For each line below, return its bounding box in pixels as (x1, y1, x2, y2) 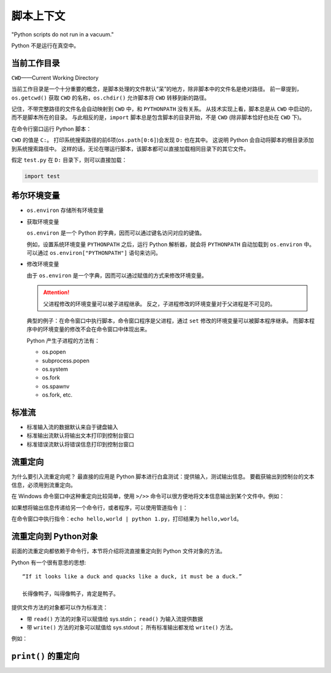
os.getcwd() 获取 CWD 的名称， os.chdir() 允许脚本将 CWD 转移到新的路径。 (11, 94, 210, 101)
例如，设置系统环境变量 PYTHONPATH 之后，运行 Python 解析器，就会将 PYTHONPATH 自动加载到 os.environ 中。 (26, 240, 315, 248)
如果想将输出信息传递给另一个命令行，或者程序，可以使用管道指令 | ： (11, 504, 188, 511)
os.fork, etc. (42, 391, 73, 399)
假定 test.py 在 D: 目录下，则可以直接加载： (11, 156, 127, 163)
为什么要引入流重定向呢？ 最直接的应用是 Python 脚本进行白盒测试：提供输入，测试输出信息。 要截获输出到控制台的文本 (11, 473, 315, 480)
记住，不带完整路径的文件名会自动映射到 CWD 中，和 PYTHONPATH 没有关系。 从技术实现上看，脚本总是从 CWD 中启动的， (11, 105, 316, 113)
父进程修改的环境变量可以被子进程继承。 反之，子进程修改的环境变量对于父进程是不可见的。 (43, 300, 276, 307)
